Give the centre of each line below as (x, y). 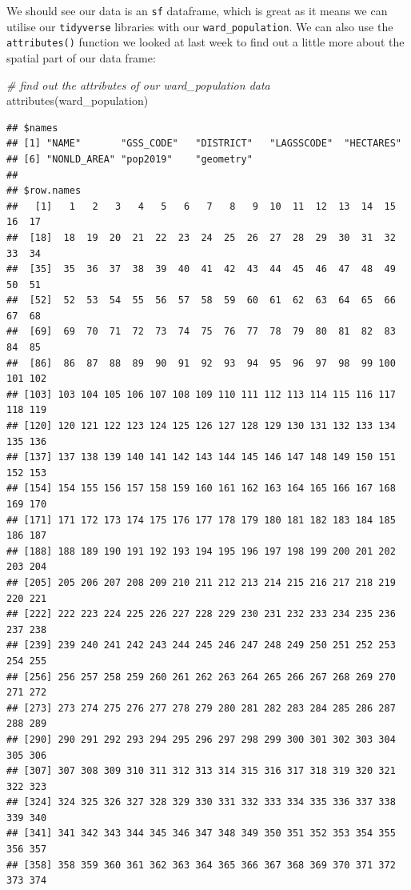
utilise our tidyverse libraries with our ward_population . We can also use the (200, 26)
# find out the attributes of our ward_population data (138, 84)
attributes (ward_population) (78, 100)
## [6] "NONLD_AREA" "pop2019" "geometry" (130, 159)
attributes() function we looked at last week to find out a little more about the (205, 42)
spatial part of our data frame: (81, 57)
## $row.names (44, 191)
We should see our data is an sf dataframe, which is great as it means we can (197, 10)
